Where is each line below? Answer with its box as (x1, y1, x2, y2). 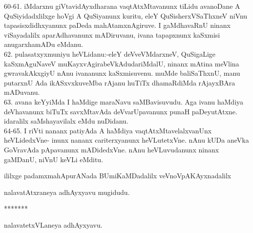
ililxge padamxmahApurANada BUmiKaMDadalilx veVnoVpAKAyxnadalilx (4, 170, 232, 181)
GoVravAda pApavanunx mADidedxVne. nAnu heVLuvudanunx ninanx (4, 144, 219, 154)
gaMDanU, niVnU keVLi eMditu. (4, 154, 104, 164)
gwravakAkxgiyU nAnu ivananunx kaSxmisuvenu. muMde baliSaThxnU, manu (4, 68, 240, 78)
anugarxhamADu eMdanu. (4, 39, 84, 49)
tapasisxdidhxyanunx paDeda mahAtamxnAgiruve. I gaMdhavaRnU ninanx (4, 20, 231, 30)
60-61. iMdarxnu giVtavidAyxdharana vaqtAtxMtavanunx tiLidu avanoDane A (4, 1, 240, 11)
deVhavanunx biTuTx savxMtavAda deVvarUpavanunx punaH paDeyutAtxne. (4, 106, 237, 116)
